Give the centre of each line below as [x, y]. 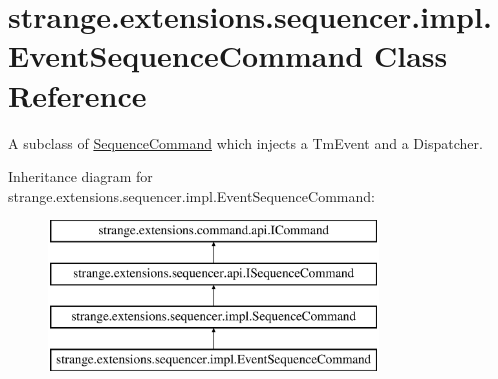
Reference [77, 94]
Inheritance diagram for [80, 176]
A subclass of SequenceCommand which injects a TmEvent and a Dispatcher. [245, 142]
